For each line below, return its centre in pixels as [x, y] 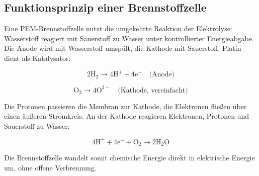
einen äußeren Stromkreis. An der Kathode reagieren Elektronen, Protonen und [126, 116]
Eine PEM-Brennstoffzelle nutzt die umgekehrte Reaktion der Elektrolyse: [118, 28]
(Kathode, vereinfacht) [153, 90]
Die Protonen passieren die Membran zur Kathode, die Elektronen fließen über [125, 106]
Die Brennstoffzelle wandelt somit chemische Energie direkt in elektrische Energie [129, 158]
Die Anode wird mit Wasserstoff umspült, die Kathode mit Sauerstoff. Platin [123, 48]
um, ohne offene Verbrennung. [50, 167]
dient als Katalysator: [37, 58]
